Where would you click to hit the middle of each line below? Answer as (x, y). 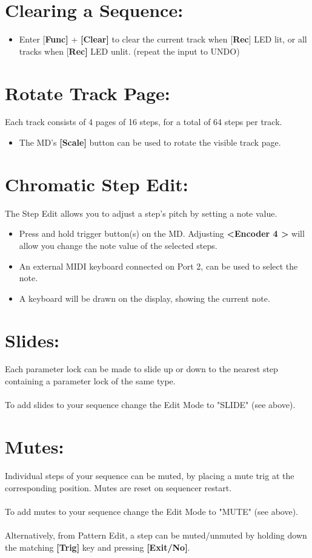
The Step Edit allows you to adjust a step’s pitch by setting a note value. (141, 213)
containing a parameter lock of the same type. (90, 381)
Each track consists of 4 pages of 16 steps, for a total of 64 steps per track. (144, 122)
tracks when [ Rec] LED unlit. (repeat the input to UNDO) (129, 51)
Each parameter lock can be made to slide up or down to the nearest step (141, 369)
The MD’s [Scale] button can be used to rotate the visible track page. (150, 142)
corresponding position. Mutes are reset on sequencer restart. (118, 487)
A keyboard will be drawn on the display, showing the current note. (144, 298)
